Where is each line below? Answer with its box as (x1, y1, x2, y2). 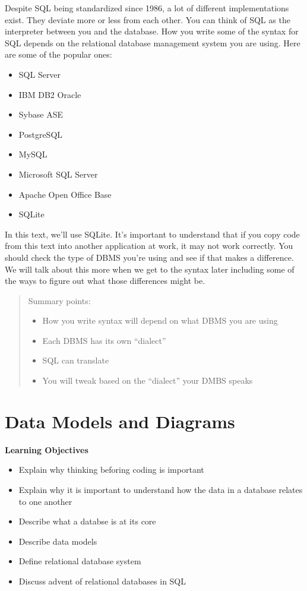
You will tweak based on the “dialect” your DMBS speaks (42, 374, 253, 387)
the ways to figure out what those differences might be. (5, 274, 205, 287)
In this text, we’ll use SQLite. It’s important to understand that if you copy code (5, 227, 300, 240)
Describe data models (18, 535, 97, 547)
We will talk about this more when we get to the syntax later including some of (5, 263, 295, 275)
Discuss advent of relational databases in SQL (18, 574, 186, 587)
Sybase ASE (18, 108, 63, 121)
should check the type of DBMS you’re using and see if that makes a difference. (5, 251, 294, 263)
